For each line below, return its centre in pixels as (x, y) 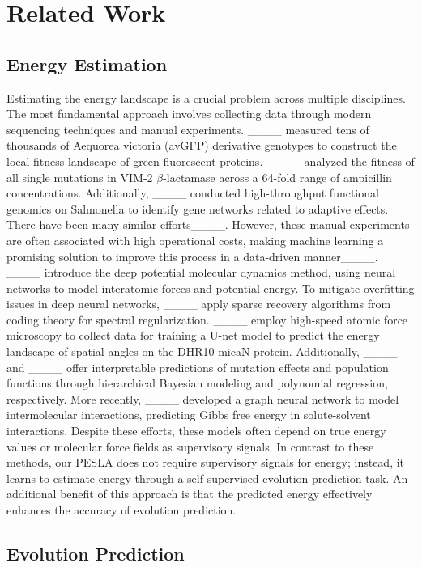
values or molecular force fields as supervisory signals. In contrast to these (190, 446)
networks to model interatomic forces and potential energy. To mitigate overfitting (211, 288)
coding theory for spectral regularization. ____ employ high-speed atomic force (207, 319)
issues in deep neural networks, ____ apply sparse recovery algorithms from (199, 304)
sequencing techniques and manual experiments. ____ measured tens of (188, 129)
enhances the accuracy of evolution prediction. (121, 510)
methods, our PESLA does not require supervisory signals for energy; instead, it (206, 462)
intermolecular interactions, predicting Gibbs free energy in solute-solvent (189, 415)
